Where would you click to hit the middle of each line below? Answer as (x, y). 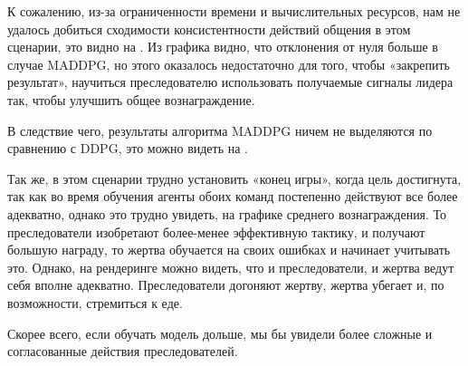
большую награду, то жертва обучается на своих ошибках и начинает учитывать (229, 250)
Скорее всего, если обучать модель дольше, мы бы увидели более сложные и (220, 333)
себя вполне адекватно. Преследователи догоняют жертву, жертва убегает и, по (226, 285)
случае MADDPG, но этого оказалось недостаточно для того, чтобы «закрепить (229, 64)
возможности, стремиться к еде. (95, 302)
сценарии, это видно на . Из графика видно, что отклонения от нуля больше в (223, 47)
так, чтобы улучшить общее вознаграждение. (131, 99)
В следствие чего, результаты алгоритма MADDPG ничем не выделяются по (220, 130)
